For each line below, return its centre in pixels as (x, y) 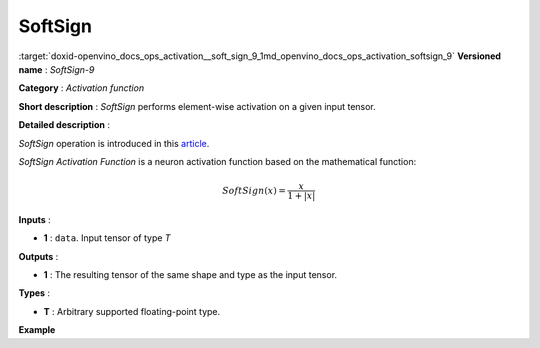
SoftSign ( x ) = (254, 190)
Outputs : (38, 256)
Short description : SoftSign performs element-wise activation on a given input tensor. (197, 106)
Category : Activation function (81, 88)
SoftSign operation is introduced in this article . (114, 143)
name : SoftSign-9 (56, 69)
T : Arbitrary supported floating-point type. (132, 311)
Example (37, 330)
